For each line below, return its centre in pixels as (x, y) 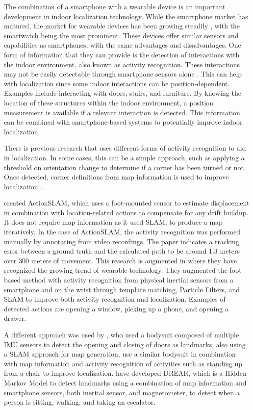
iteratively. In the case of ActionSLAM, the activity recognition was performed (122, 232)
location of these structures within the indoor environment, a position (109, 102)
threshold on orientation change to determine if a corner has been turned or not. (125, 167)
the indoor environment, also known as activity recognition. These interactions (122, 64)
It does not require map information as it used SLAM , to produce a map (113, 222)
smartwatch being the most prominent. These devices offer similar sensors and (121, 35)
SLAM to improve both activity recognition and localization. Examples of (115, 299)
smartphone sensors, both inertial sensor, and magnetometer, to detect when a (122, 392)
